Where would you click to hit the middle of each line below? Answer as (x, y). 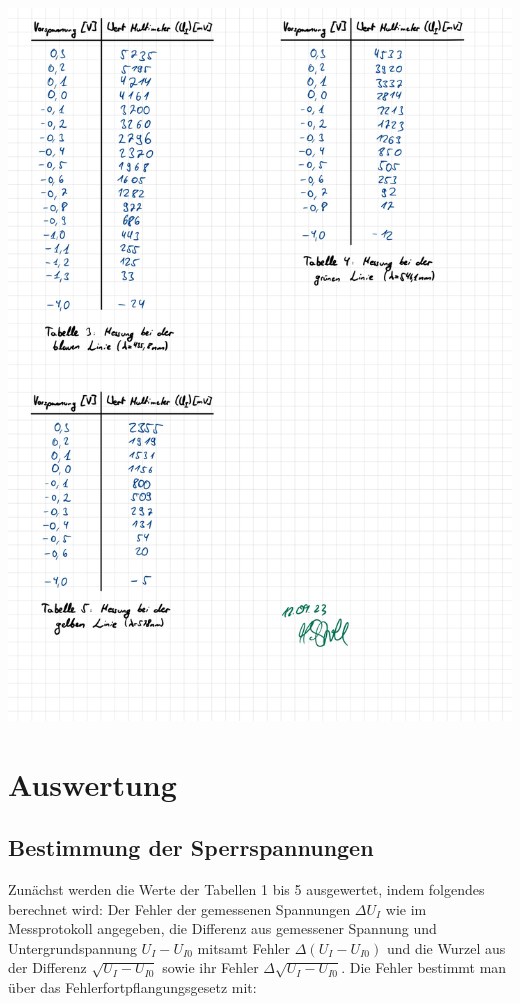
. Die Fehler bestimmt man (424, 967)
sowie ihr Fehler (210, 967)
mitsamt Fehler (244, 947)
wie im (406, 908)
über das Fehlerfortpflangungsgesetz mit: (132, 986)
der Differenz (47, 967)
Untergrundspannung (72, 947)
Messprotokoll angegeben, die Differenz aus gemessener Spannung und (222, 928)
